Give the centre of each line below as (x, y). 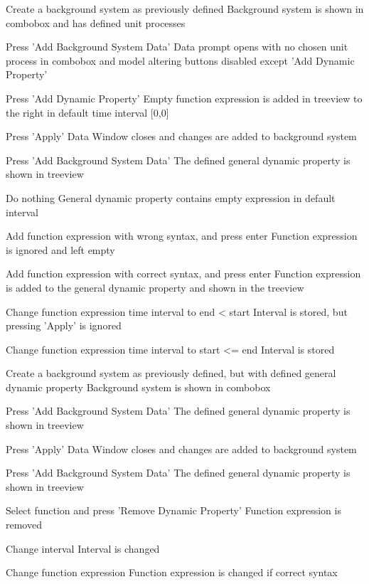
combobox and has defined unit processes (96, 22)
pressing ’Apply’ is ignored (64, 325)
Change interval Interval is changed (83, 548)
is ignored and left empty (60, 249)
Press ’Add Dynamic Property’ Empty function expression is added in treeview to (184, 98)
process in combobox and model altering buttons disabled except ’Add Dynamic (180, 60)
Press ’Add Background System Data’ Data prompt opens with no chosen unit (177, 47)
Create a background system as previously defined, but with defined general (171, 373)
